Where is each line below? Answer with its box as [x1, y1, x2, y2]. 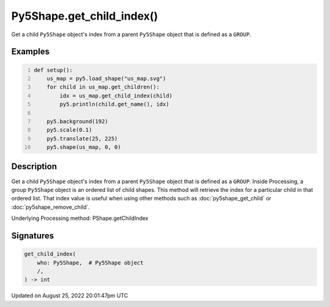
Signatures [11, 230, 54, 241]
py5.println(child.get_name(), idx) [59, 101, 169, 108]
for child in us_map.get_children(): [46, 83, 160, 91]
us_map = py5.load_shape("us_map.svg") [46, 75, 166, 82]
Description [11, 161, 57, 172]
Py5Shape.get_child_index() [11, 9, 158, 23]
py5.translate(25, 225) [46, 135, 119, 142]
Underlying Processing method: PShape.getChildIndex [11, 214, 149, 222]
